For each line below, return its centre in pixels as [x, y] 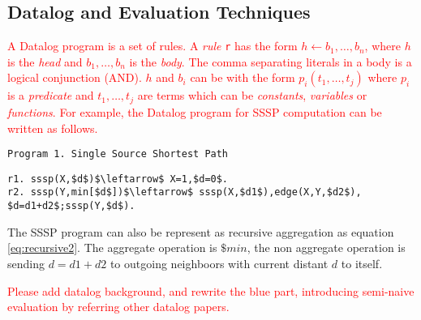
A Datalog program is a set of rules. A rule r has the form [153, 46]
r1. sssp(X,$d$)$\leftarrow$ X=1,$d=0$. [118, 179]
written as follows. [53, 128]
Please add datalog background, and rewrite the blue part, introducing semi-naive [211, 290]
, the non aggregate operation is [326, 247]
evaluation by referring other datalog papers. [118, 307]
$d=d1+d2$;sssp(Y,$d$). [71, 206]
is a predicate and [51, 95]
